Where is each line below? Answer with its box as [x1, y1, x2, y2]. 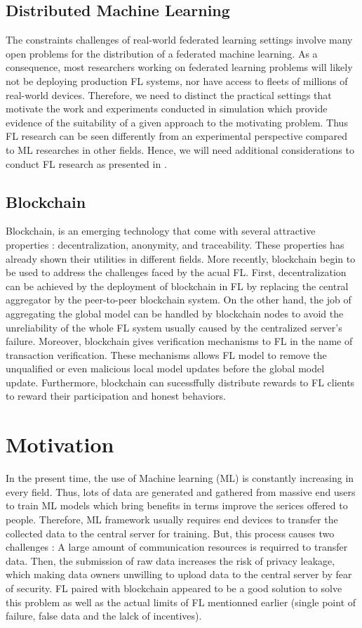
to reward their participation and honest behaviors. [6, 388, 226, 403]
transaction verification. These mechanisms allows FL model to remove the [6, 347, 327, 362]
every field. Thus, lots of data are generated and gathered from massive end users [6, 484, 356, 499]
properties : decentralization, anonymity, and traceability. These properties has [6, 237, 344, 251]
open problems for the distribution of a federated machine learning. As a [6, 46, 318, 60]
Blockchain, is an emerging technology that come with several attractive [6, 223, 316, 238]
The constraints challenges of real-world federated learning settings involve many [6, 32, 353, 47]
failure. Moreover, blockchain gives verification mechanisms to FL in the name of [6, 334, 353, 348]
